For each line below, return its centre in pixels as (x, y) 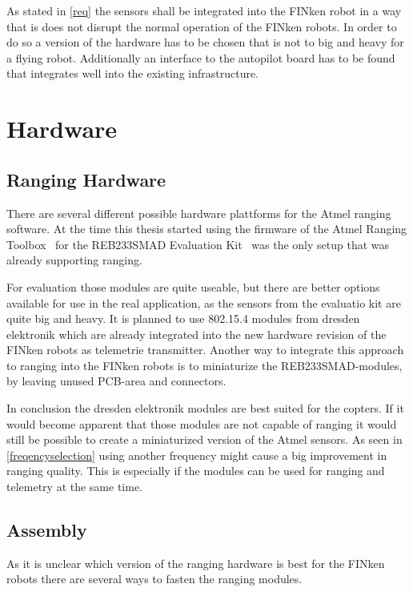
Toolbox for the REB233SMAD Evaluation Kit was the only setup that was (198, 244)
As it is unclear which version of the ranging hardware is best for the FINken (196, 563)
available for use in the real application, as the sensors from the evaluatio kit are (204, 302)
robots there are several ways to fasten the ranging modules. (154, 579)
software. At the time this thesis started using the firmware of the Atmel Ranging (207, 229)
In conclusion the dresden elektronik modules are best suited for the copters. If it (205, 408)
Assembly (47, 530)
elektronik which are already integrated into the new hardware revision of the (196, 334)
